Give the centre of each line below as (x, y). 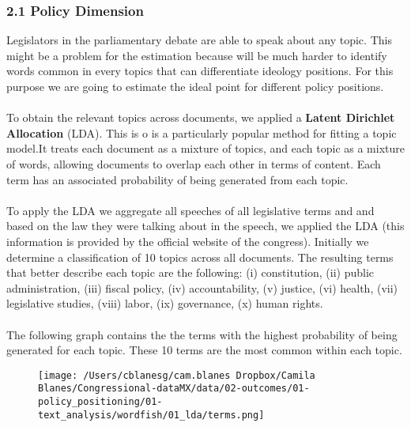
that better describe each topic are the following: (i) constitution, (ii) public (190, 272)
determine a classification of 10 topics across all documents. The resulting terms (200, 257)
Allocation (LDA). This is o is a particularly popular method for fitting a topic (202, 132)
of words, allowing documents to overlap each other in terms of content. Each (194, 163)
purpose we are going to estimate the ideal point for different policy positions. (195, 86)
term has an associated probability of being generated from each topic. (177, 179)
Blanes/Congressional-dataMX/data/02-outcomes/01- (174, 389)
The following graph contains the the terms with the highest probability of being (202, 334)
